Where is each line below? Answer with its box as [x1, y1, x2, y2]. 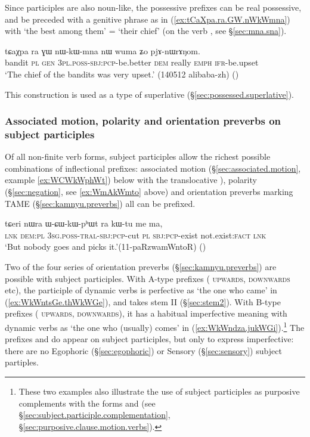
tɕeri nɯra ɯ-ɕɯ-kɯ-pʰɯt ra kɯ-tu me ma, [5, 217, 163, 230]
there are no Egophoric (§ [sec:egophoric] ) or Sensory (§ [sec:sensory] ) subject [5, 344, 282, 357]
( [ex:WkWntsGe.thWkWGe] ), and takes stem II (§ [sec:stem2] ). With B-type [5, 295, 281, 308]
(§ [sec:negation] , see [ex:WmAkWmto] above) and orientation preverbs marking [5, 185, 293, 198]
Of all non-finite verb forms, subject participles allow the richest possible [5, 150, 271, 163]
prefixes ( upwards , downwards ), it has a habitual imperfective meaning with [5, 307, 287, 320]
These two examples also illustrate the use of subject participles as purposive [18, 385, 300, 398]
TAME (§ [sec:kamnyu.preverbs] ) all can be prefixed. [5, 197, 196, 209]
